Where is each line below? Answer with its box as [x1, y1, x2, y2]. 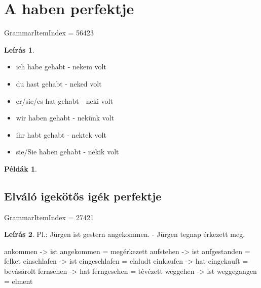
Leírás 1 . [4, 44, 34, 55]
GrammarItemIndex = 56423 [4, 27, 94, 38]
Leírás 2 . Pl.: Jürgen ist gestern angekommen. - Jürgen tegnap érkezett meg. [4, 229, 245, 239]
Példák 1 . [4, 163, 37, 174]
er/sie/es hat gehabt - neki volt [16, 95, 113, 106]
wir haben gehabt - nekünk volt [16, 112, 115, 123]
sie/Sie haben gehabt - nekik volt [16, 146, 119, 157]
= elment [4, 275, 33, 286]
